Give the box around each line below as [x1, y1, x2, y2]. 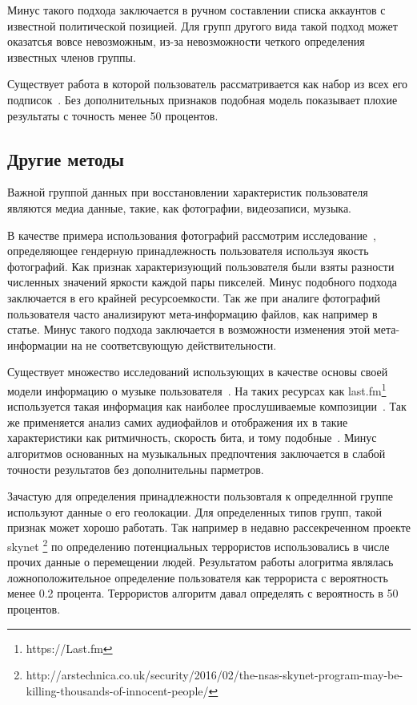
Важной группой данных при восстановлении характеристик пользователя [7, 184, 368, 201]
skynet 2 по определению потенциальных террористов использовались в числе [7, 535, 390, 554]
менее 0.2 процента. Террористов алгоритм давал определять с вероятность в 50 [7, 585, 399, 602]
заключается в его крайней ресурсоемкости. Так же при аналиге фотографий [7, 289, 380, 306]
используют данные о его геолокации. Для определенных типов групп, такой [7, 503, 382, 520]
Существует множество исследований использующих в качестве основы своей [7, 363, 388, 380]
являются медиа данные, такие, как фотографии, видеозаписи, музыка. [7, 199, 351, 216]
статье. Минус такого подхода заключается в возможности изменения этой [7, 321, 371, 338]
